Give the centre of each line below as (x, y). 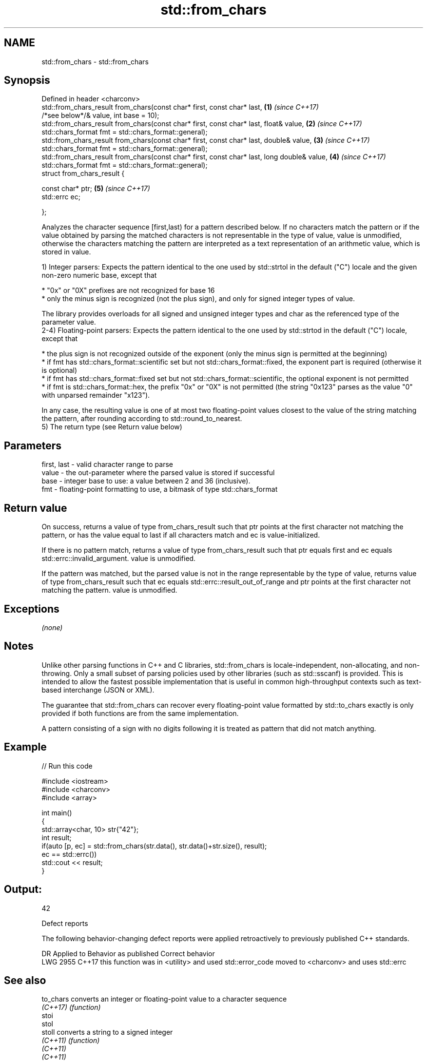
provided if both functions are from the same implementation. (140, 713)
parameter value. (69, 322)
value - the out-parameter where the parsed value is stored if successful (158, 473)
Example (25, 747)
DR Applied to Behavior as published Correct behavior (128, 953)
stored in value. (66, 252)
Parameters (33, 445)
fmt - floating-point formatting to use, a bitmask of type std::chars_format (160, 489)
